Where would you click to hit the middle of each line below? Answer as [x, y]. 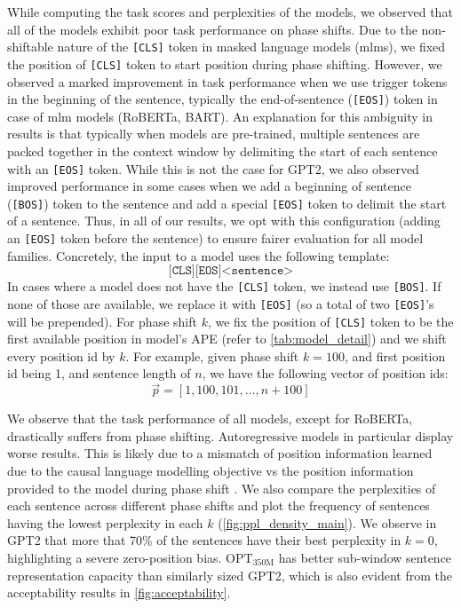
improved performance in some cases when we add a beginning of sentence [209, 186]
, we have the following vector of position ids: [325, 373]
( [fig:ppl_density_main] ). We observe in [327, 522]
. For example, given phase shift [212, 355]
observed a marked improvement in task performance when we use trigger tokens [227, 81]
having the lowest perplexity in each [105, 522]
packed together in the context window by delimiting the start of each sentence [223, 150]
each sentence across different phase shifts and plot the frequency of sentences [219, 505]
